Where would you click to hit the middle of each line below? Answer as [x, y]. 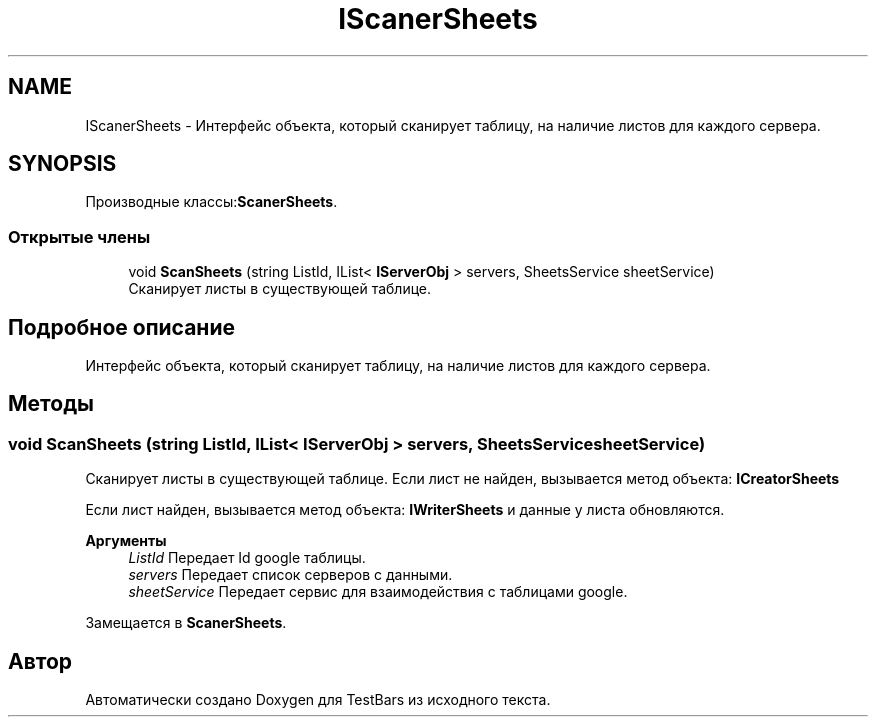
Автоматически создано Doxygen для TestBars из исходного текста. [318, 700]
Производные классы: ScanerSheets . [211, 202]
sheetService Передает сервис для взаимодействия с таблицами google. [378, 592]
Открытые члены [79, 236]
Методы [51, 404]
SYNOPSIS [62, 164]
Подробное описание [121, 327]
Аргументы [126, 541]
